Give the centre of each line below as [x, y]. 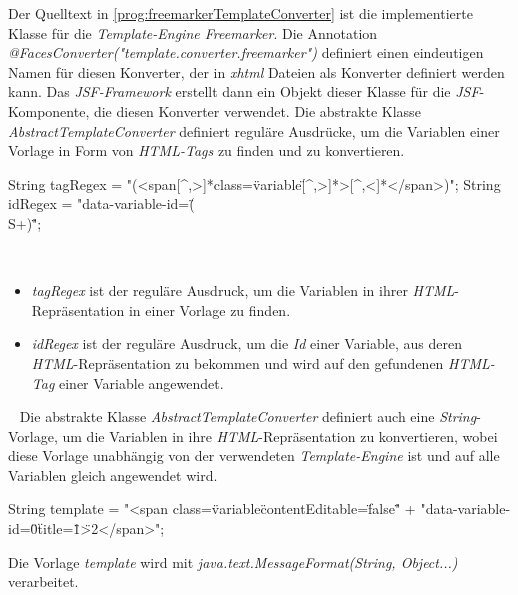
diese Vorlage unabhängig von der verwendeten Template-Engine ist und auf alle [254, 455]
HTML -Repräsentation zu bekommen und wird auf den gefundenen [237, 362]
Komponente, [49, 110]
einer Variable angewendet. [141, 382]
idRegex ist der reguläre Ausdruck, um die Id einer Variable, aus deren [246, 343]
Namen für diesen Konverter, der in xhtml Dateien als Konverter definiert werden [256, 71]
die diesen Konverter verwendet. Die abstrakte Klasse [257, 110]
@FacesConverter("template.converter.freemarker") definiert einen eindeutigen [246, 52]
